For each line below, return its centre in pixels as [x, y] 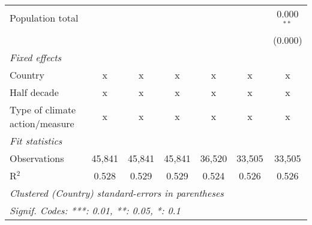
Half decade [34, 92]
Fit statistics [36, 140]
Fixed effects [36, 57]
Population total [44, 18]
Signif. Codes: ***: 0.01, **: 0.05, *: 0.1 [95, 210]
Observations [37, 158]
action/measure [42, 123]
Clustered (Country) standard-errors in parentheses [117, 193]
